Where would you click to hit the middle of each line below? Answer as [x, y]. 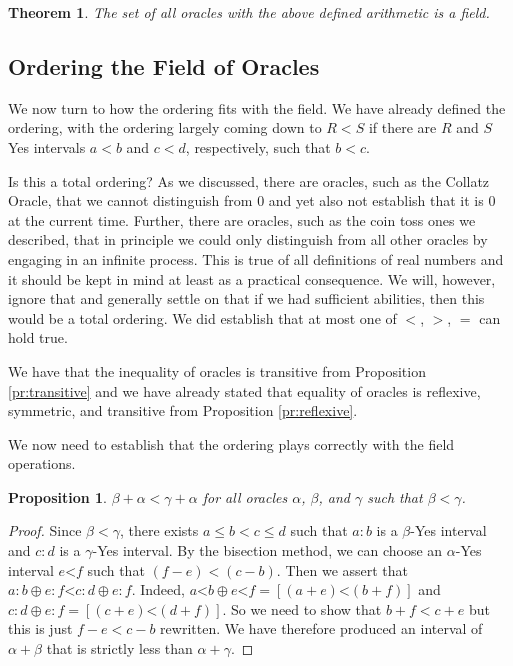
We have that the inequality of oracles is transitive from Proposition [217, 370]
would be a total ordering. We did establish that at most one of [202, 317]
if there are [402, 127]
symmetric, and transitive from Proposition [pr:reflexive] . [183, 410]
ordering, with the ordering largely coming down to [165, 127]
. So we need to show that [302, 608]
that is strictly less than [119, 648]
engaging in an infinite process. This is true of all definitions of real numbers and [256, 258]
